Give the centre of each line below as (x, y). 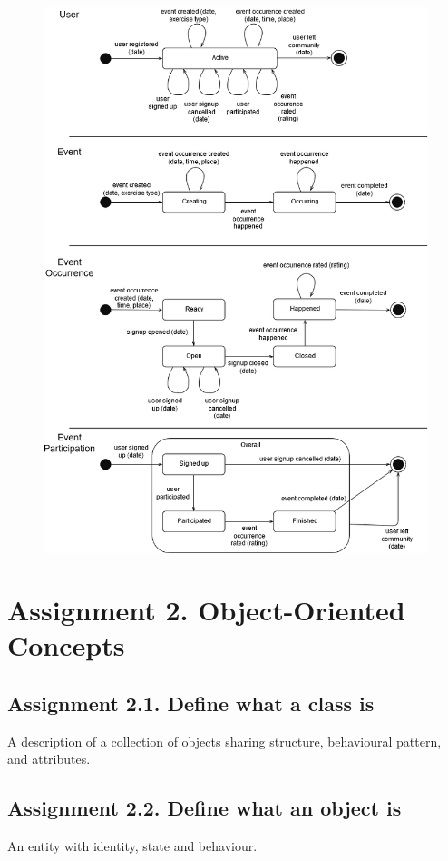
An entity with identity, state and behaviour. (132, 846)
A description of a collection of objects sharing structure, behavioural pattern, (224, 741)
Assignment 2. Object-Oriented (206, 610)
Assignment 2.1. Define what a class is (191, 703)
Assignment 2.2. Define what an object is (205, 808)
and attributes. (49, 759)
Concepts (66, 645)
